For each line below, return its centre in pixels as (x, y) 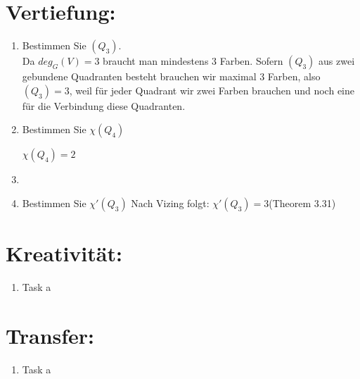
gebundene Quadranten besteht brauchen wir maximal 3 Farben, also (171, 76)
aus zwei (337, 61)
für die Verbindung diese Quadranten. (104, 105)
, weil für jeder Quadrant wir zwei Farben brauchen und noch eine (212, 90)
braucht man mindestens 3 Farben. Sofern (193, 61)
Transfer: (50, 335)
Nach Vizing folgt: (170, 203)
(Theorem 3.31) (302, 203)
